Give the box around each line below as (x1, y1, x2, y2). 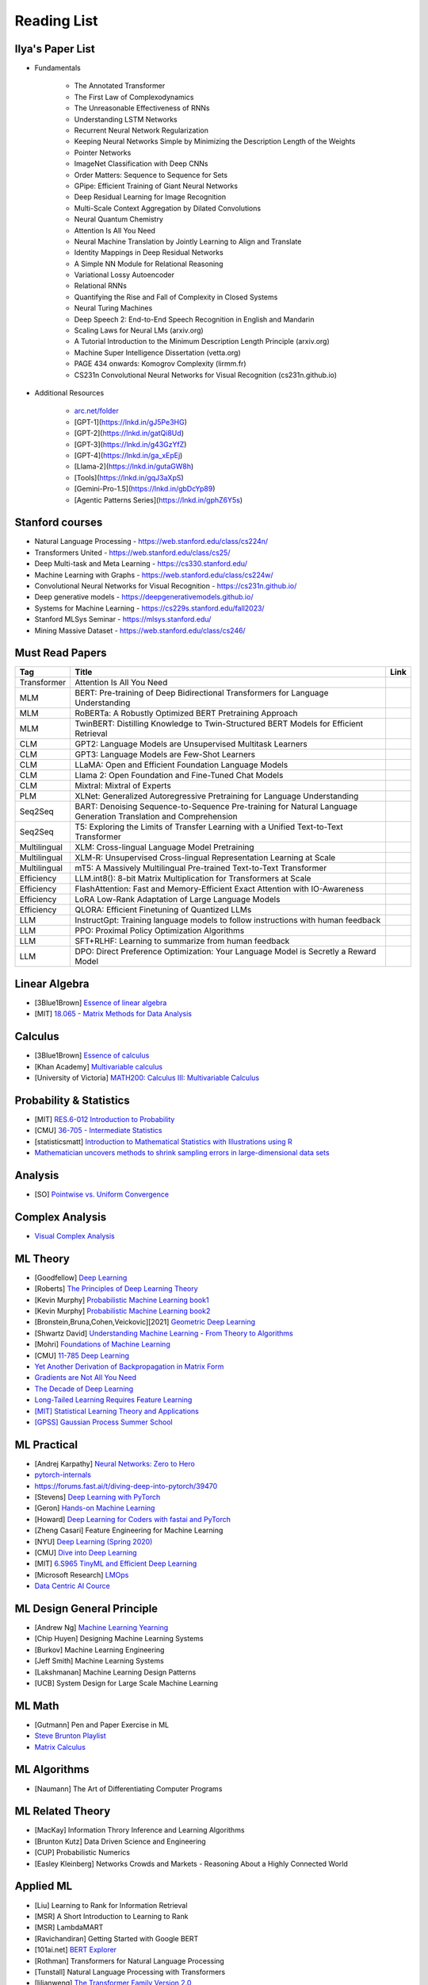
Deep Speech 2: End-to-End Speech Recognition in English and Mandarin (74, 314, 315, 324)
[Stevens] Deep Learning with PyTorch (34, 1493, 161, 1501)
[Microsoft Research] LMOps (34, 1570, 129, 1579)
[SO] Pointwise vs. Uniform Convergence (34, 1189, 170, 1199)
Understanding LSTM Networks (74, 114, 178, 124)
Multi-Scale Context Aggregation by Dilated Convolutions (74, 203, 262, 213)
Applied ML (14, 1879, 73, 1893)
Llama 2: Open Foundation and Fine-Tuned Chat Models (75, 770, 284, 781)
